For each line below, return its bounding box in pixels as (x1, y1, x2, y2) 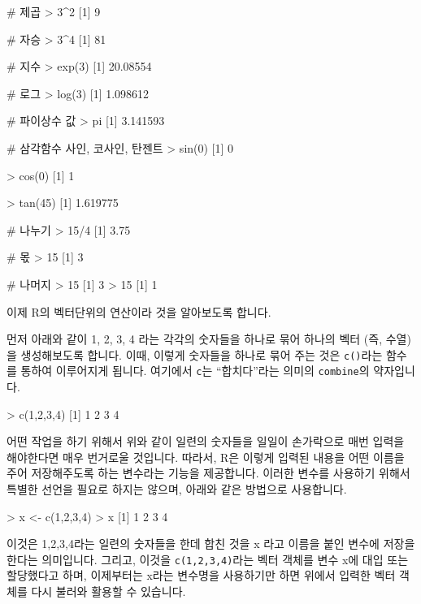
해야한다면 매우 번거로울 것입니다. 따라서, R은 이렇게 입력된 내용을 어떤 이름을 (7, 448, 405, 465)
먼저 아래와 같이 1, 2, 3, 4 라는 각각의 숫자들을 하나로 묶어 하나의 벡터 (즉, (7, 330, 383, 347)
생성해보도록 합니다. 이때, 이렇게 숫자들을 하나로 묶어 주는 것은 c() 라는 (20, 346, 383, 363)
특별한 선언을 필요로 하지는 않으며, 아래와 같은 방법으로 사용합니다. (7, 481, 347, 497)
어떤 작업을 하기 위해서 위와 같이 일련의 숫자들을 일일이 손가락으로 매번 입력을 (7, 433, 405, 450)
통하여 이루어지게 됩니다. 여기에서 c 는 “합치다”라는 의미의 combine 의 (20, 362, 370, 379)
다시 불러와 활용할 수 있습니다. (31, 583, 186, 600)
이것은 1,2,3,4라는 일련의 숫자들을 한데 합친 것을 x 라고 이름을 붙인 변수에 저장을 (7, 535, 415, 552)
